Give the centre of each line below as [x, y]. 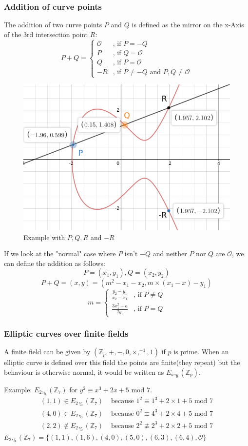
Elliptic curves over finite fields [66, 333]
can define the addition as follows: [55, 263]
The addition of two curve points [53, 25]
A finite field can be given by [47, 352]
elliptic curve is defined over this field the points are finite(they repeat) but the [122, 362]
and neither [170, 253]
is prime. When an [201, 352]
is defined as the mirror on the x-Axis [188, 25]
